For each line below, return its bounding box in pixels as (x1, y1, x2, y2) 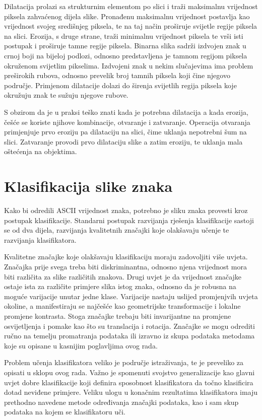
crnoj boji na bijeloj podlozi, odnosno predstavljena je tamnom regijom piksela (4, 50, 247, 60)
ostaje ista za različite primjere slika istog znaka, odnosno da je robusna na (4, 281, 236, 292)
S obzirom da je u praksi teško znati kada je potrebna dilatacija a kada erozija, (4, 106, 248, 117)
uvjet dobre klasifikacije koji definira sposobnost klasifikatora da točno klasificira (4, 377, 253, 387)
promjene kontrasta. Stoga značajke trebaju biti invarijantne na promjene (4, 310, 231, 321)
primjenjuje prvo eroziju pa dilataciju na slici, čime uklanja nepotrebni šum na (4, 126, 247, 137)
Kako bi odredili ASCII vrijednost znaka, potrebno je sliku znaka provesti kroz (4, 205, 248, 216)
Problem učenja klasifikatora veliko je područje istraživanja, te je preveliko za (4, 357, 244, 368)
